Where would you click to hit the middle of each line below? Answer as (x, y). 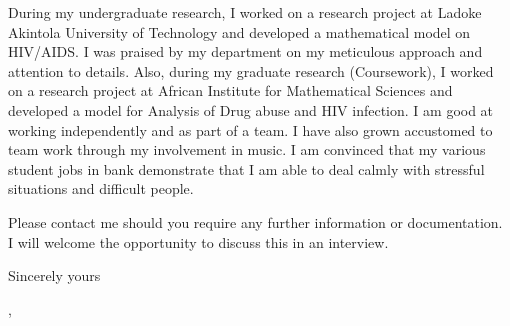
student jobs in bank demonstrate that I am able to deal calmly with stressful (246, 168)
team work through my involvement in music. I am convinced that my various (247, 149)
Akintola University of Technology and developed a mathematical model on (239, 31)
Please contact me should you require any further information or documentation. (255, 221)
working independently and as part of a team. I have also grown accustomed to (250, 129)
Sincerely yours (54, 275)
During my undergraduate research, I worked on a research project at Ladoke (245, 12)
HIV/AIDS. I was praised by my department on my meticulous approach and (245, 51)
